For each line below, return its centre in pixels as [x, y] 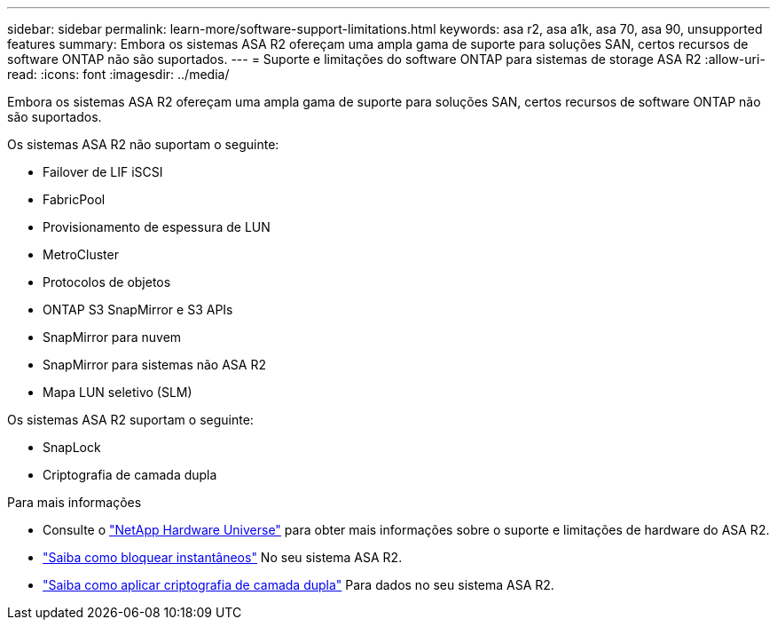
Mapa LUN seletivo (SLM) [118, 392]
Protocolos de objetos [107, 282]
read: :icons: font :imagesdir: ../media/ [118, 74]
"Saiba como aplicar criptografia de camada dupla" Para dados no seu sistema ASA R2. [298, 585]
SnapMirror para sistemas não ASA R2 [154, 365]
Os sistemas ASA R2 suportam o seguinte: [130, 420]
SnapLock [72, 447]
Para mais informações [75, 502]
